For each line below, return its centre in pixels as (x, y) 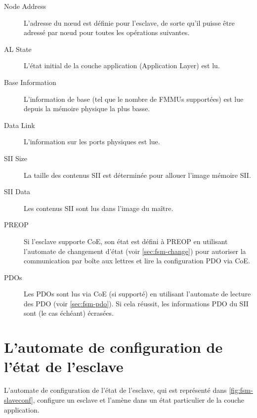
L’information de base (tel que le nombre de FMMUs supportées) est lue (134, 99)
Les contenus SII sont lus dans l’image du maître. (99, 208)
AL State (18, 49)
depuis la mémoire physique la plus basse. (87, 108)
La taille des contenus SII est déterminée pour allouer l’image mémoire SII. (137, 175)
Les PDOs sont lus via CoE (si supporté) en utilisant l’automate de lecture (137, 294)
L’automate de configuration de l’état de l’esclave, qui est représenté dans (115, 390)
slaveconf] (19, 399)
